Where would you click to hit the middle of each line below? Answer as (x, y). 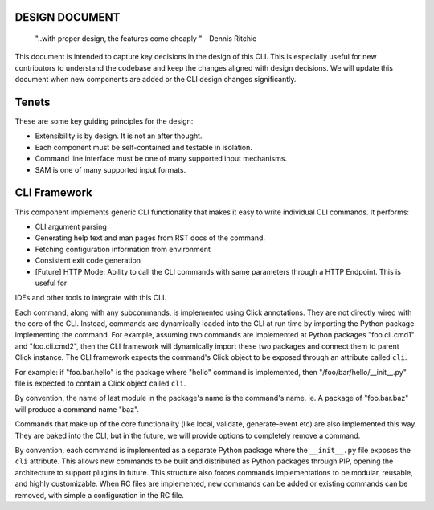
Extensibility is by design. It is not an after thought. (119, 136)
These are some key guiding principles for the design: (104, 121)
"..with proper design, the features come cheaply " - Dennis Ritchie (146, 39)
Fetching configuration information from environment (123, 249)
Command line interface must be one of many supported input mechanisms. (161, 159)
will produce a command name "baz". (77, 409)
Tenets (33, 102)
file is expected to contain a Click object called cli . (100, 384)
